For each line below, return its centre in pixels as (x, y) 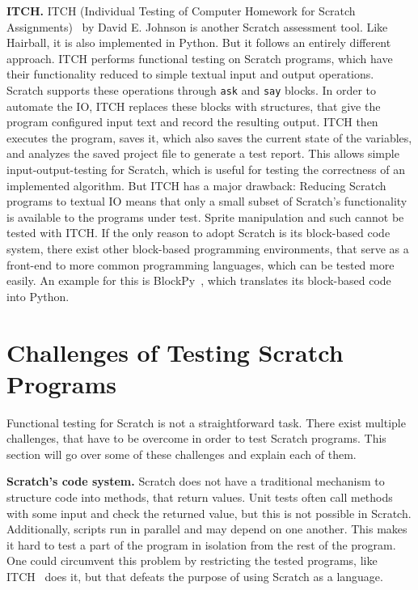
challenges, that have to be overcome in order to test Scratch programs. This (196, 438)
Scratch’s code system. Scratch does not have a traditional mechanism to (196, 481)
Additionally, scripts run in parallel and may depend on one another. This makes (207, 529)
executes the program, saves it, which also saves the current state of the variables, (209, 137)
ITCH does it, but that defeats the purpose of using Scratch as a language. (195, 576)
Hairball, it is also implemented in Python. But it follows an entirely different (199, 42)
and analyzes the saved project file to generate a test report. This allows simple (203, 153)
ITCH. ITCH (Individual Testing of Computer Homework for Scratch (181, 11)
